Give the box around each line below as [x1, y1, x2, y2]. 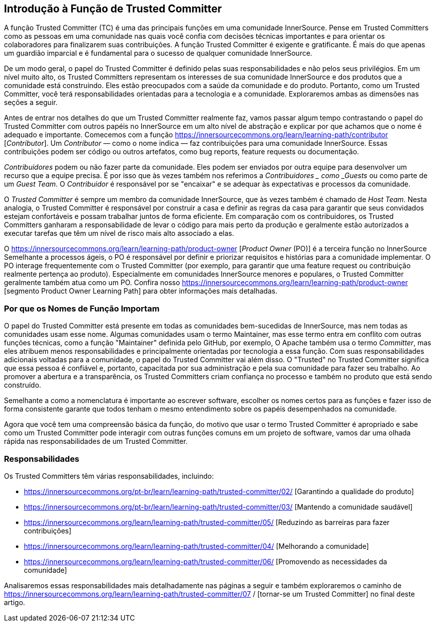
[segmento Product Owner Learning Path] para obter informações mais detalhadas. [4, 287, 278, 296]
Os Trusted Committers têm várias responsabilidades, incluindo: [4, 471, 214, 480]
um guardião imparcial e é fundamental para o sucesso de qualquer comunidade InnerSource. [4, 49, 313, 58]
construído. [4, 381, 41, 390]
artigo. [4, 598, 25, 607]
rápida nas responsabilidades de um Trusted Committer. [4, 437, 188, 446]
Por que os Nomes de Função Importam [4, 303, 160, 313]
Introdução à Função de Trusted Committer [4, 2, 222, 15]
